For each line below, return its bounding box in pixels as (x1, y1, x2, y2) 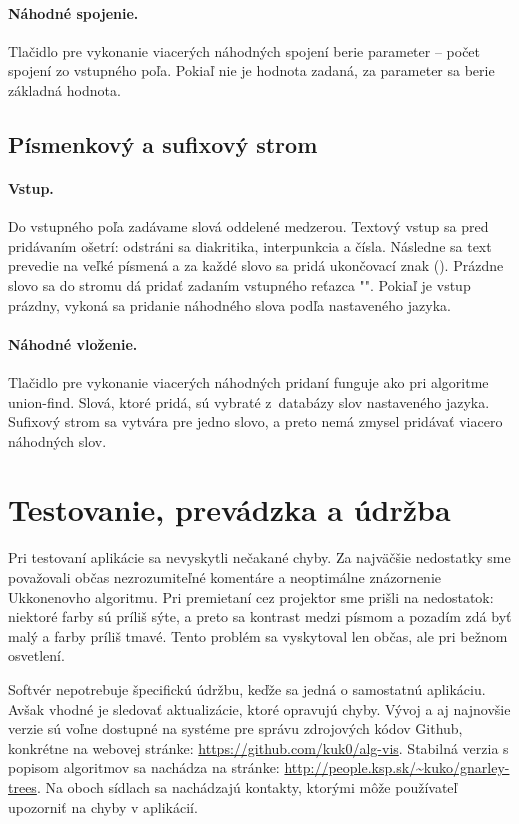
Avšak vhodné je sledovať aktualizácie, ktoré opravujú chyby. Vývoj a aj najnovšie (8, 698, 511, 719)
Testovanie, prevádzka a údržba (8, 489, 451, 530)
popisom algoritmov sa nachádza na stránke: (8, 757, 280, 778)
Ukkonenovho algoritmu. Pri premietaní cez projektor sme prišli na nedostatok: (8, 586, 494, 607)
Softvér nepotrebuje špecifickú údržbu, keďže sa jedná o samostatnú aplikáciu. (8, 678, 486, 699)
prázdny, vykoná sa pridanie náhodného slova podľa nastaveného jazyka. (8, 294, 451, 315)
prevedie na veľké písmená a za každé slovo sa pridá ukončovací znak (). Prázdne (8, 255, 504, 276)
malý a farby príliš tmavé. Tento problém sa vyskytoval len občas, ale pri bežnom (8, 625, 508, 646)
